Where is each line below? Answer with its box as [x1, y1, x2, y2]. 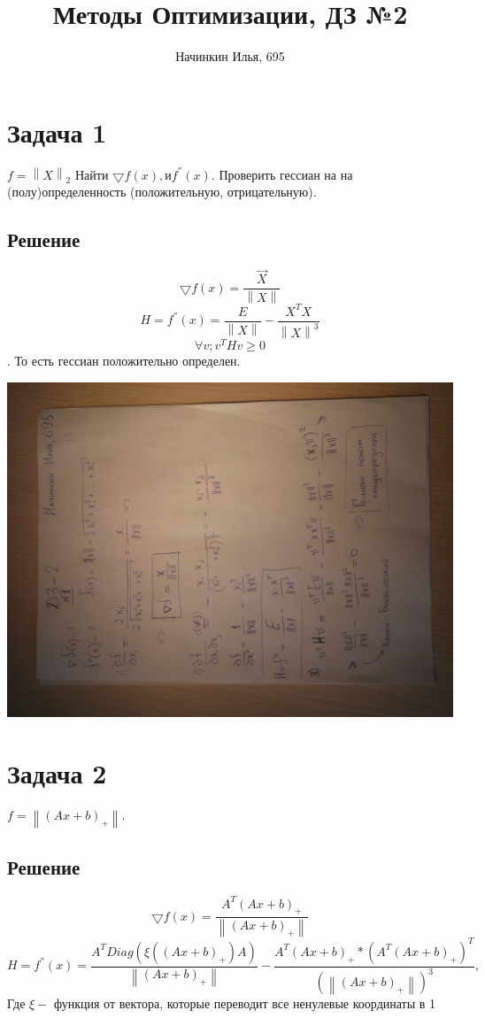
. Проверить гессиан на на [211, 165, 353, 183]
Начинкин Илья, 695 [175, 47, 285, 66]
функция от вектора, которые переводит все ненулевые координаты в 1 [53, 994, 436, 1013]
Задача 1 [7, 113, 107, 150]
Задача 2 [7, 754, 107, 790]
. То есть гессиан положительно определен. [7, 351, 241, 370]
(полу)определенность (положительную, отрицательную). [7, 182, 317, 201]
